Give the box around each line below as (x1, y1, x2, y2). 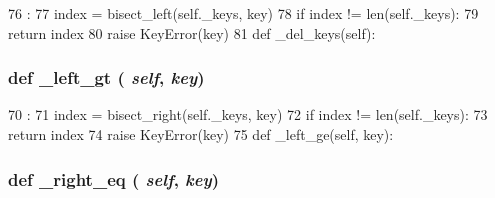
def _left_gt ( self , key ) (8, 65, 205, 90)
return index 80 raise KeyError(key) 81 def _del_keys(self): (8, 22, 376, 43)
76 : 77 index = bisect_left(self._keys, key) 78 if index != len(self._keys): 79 (8, 3, 479, 23)
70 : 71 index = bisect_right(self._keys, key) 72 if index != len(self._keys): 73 (8, 104, 488, 125)
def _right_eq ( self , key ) (8, 166, 220, 191)
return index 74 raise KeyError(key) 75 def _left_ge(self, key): (8, 124, 394, 144)
